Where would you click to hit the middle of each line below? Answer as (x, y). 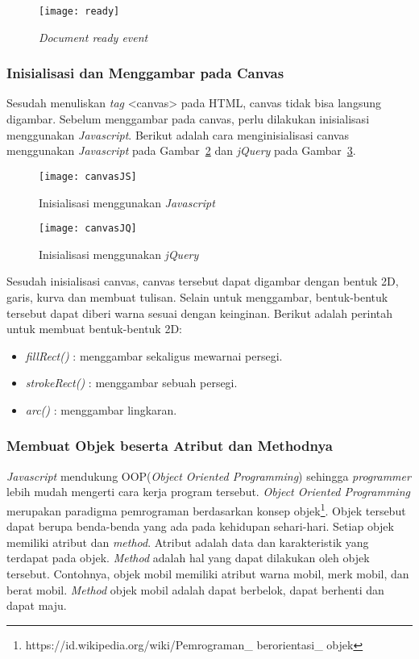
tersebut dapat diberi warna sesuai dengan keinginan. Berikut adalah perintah (200, 313)
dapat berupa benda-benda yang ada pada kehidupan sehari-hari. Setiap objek (200, 526)
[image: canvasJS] (88, 176)
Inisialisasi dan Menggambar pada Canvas (145, 73)
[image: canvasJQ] (88, 229)
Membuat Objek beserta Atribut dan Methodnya (170, 446)
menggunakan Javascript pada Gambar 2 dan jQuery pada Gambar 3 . (181, 150)
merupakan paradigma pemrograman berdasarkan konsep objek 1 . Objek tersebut (206, 509)
